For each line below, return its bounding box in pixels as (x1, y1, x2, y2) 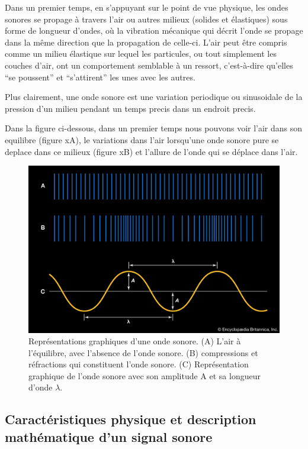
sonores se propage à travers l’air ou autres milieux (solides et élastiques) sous (5, 12, 288, 25)
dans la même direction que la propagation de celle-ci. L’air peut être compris (5, 35, 287, 48)
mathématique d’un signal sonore (5, 427, 213, 445)
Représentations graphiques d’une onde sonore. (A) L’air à (28, 335, 241, 347)
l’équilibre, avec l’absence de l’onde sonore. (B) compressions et (28, 346, 258, 358)
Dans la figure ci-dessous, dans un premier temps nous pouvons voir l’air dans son (5, 122, 303, 134)
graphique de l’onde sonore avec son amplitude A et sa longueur (28, 369, 261, 382)
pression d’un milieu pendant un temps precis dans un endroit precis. (5, 102, 256, 114)
